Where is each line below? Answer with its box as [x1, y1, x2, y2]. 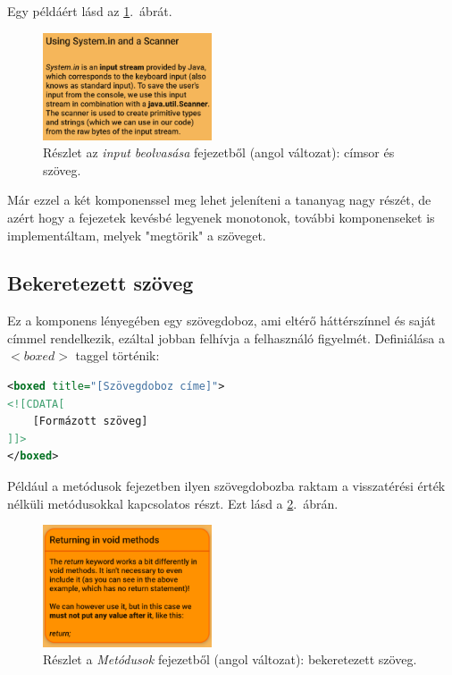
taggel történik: [75, 346, 160, 365]
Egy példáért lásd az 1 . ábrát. [7, 2, 172, 20]
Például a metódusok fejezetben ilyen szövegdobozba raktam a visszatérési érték [7, 477, 446, 495]
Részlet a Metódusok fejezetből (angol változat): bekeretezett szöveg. [43, 650, 417, 669]
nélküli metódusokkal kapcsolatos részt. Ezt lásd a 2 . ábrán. [7, 494, 339, 512]
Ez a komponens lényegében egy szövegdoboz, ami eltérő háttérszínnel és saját [7, 311, 436, 330]
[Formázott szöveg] [32, 415, 148, 428]
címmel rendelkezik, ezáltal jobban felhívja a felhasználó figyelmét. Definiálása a [7, 328, 445, 347]
